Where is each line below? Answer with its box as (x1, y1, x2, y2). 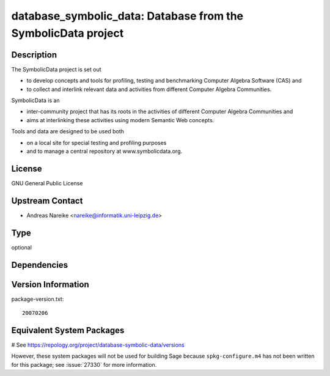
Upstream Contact (11, 196, 83, 206)
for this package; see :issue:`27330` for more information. (11, 361, 157, 368)
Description (11, 50, 57, 60)
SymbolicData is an (11, 97, 61, 104)
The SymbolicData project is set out (11, 65, 101, 73)
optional (11, 243, 32, 251)
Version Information (11, 279, 89, 290)
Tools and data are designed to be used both (11, 128, 125, 135)
